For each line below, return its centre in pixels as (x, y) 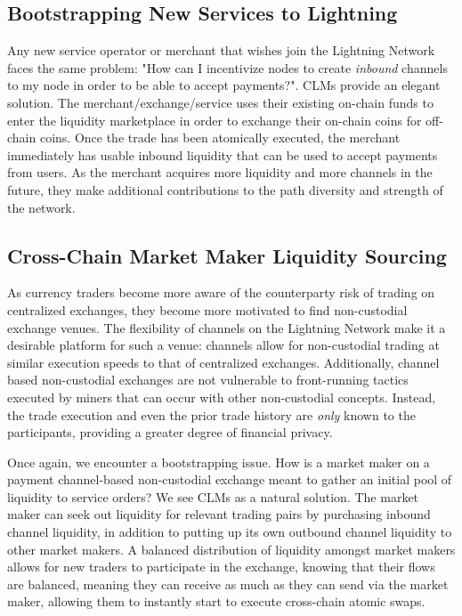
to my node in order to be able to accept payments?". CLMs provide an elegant (224, 85)
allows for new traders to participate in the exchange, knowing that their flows (221, 567)
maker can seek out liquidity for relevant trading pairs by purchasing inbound (219, 514)
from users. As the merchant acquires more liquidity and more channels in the (220, 172)
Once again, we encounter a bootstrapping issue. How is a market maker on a (219, 462)
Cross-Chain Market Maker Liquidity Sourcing (227, 255)
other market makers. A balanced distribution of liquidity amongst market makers (231, 549)
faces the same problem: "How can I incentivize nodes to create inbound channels (227, 67)
